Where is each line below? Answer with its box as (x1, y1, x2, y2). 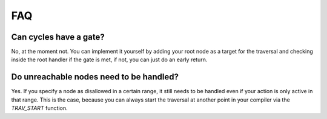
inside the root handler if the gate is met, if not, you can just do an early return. (11, 56, 208, 63)
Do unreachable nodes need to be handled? (11, 72, 179, 82)
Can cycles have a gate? (11, 32, 105, 42)
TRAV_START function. (11, 105, 68, 112)
